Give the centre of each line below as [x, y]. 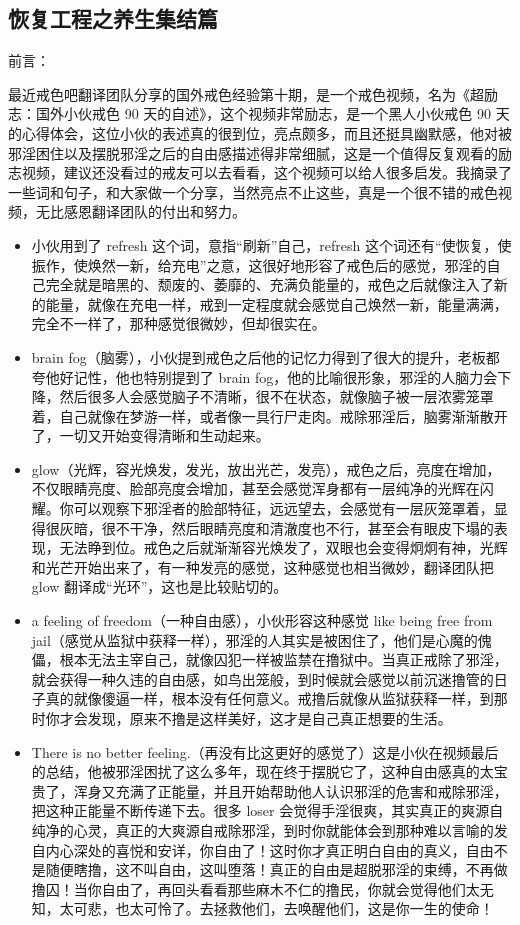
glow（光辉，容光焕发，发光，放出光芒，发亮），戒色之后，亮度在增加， [266, 468]
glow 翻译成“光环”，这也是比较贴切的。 [159, 586]
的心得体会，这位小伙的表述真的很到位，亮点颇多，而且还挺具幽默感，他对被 [260, 132]
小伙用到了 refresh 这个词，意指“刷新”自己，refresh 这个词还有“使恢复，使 [271, 244]
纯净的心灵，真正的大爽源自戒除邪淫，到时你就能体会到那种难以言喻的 [262, 829]
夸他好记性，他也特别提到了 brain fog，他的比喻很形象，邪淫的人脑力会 [264, 376]
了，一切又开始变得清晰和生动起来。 [150, 435]
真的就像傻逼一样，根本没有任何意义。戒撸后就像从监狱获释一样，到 [269, 698]
